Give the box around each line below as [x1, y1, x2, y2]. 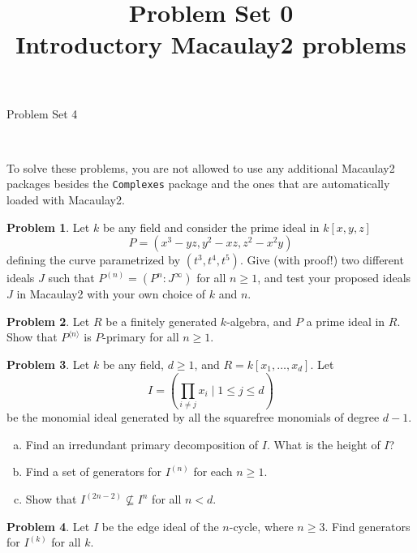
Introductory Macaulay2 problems [15, 28, 406, 61]
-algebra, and [226, 312, 292, 329]
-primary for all [102, 328, 179, 345]
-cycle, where [229, 517, 294, 534]
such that [48, 269, 95, 286]
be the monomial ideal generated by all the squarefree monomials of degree [6, 409, 380, 426]
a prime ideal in [306, 312, 385, 329]
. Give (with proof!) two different [239, 251, 404, 268]
